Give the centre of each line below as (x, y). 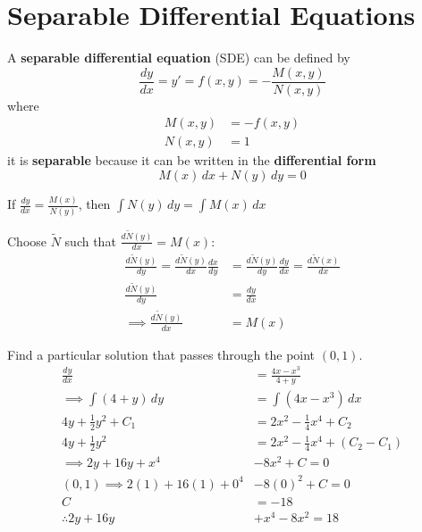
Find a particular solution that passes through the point (161, 354)
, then (94, 204)
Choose (27, 241)
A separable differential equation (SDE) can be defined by (179, 58)
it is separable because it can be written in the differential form (192, 160)
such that (90, 241)
